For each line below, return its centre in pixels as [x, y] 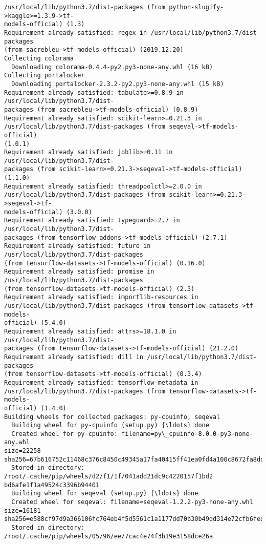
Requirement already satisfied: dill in [74, 357]
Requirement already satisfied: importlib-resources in [101, 297]
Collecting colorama [39, 58]
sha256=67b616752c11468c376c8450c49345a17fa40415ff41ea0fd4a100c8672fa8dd [134, 459]
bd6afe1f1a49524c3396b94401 [52, 485]
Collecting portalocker [45, 76]
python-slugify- [196, 7]
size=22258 [23, 451]
